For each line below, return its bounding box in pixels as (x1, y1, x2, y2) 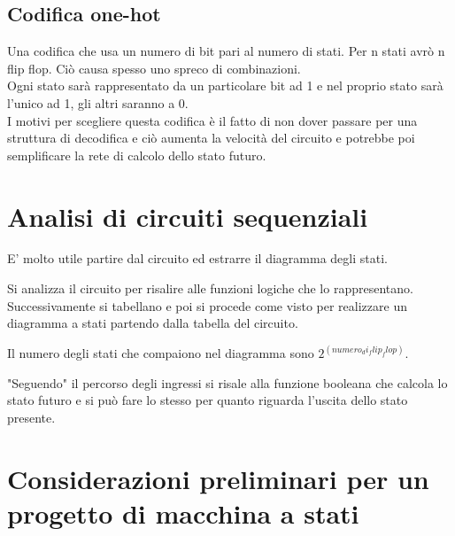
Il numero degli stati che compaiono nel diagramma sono (7, 344, 314, 362)
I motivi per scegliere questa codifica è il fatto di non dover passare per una (7, 111, 418, 129)
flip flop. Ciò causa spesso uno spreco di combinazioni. (7, 58, 301, 77)
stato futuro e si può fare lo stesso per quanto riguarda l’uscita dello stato (7, 391, 408, 409)
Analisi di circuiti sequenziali (7, 198, 368, 234)
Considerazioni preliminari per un (7, 460, 429, 496)
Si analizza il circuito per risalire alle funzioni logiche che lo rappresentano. (7, 279, 413, 298)
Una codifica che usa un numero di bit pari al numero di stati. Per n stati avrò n (7, 42, 445, 60)
